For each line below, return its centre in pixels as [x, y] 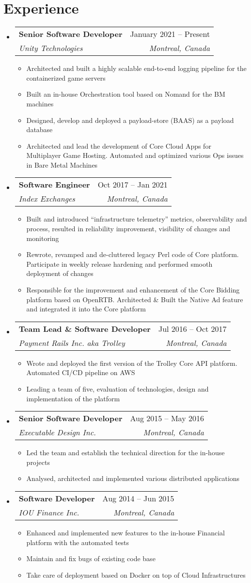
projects [38, 462]
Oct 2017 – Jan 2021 [133, 185]
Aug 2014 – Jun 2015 [138, 498]
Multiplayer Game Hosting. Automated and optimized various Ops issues [135, 155]
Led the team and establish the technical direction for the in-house [125, 453]
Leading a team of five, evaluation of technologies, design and [118, 389]
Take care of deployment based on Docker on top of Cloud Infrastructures [136, 574]
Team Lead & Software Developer [85, 328]
